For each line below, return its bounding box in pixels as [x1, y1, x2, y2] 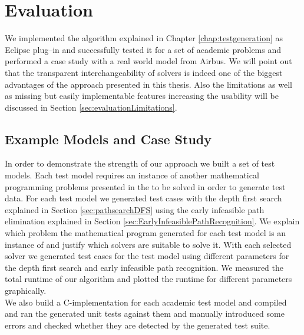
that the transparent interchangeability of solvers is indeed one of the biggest [5, 66, 283, 78]
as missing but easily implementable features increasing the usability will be [5, 89, 279, 102]
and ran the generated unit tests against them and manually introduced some [5, 307, 285, 320]
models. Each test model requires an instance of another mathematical [5, 169, 259, 181]
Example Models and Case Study [5, 130, 212, 148]
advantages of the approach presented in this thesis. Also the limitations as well [5, 78, 292, 90]
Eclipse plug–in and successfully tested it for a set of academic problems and [5, 43, 282, 55]
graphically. [5, 284, 47, 297]
